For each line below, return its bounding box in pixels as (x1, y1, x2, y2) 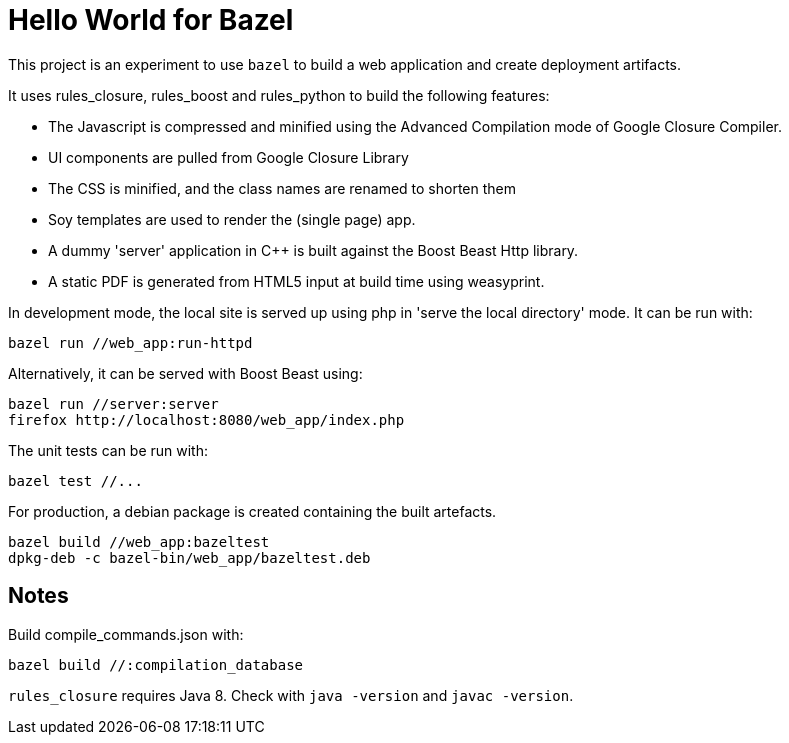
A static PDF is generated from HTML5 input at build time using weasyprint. (48, 272, 545, 290)
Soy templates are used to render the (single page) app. (48, 210, 416, 228)
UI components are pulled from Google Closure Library (48, 148, 409, 166)
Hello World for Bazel (8, 3, 294, 37)
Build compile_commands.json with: (8, 625, 244, 643)
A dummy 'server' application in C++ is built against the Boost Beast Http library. (48, 241, 579, 259)
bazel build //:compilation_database (8, 656, 304, 673)
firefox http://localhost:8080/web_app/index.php (8, 411, 405, 428)
